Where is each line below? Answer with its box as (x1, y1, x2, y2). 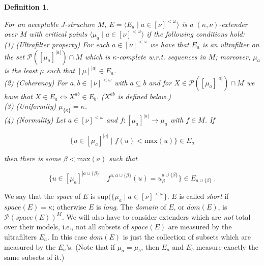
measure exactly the (196, 241, 259, 252)
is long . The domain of (96, 201, 166, 212)
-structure (65, 18, 95, 29)
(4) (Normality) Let (4, 114, 66, 125)
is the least (4, 65, 38, 76)
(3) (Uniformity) (4, 101, 56, 111)
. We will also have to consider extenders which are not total (62, 211, 251, 222)
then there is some (4, 153, 61, 163)
